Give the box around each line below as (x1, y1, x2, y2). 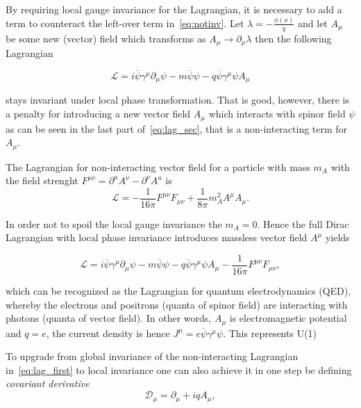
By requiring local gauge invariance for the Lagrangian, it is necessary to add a (6, 2, 342, 16)
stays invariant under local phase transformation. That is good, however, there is (6, 92, 349, 107)
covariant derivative (6, 376, 90, 391)
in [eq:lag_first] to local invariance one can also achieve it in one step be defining (6, 362, 352, 377)
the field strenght (6, 173, 78, 188)
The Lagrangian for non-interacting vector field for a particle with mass (6, 159, 310, 174)
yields (325, 230, 350, 245)
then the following (255, 31, 332, 45)
